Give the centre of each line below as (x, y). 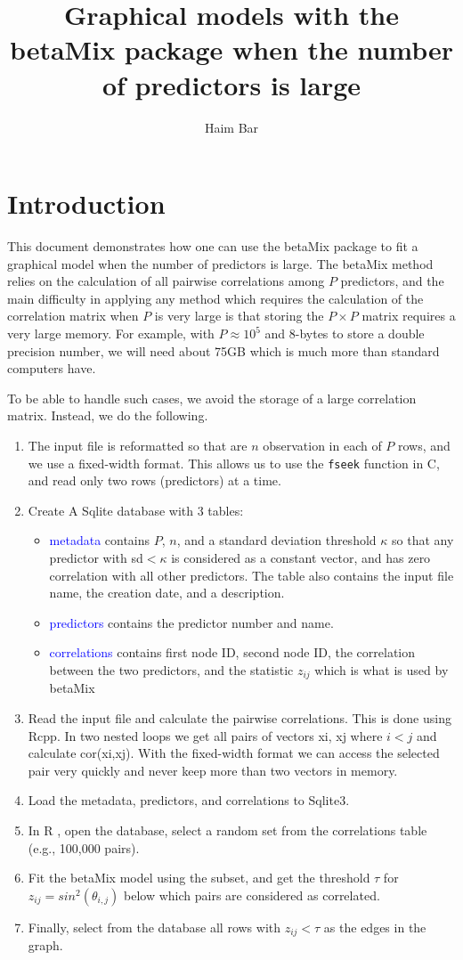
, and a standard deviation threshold (276, 540)
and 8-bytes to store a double (345, 333)
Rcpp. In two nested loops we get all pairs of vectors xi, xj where (205, 735)
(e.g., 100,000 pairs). (84, 847)
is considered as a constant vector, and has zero (301, 557)
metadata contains (100, 540)
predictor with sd (96, 557)
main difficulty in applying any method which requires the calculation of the (215, 298)
